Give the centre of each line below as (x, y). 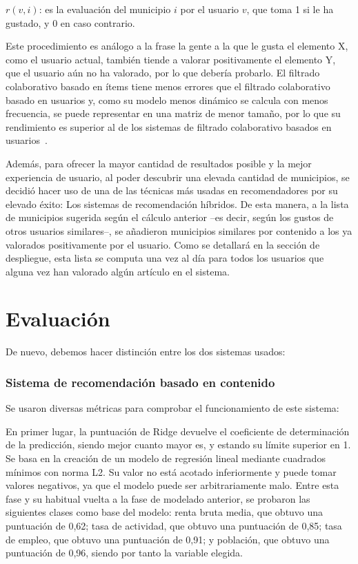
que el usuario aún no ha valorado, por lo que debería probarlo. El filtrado (163, 73)
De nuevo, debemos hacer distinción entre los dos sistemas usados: (146, 352)
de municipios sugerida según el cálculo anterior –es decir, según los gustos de (170, 217)
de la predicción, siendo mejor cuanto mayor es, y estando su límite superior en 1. (178, 445)
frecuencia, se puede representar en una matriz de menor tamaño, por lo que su (173, 113)
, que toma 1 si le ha (290, 9)
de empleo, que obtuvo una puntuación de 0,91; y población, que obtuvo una (168, 539)
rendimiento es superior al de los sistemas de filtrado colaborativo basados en (169, 126)
